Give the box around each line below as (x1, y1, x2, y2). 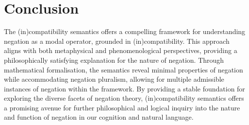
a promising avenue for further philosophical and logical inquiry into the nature (4, 102, 240, 112)
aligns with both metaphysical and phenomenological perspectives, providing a (4, 45, 237, 55)
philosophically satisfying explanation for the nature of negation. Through (4, 54, 224, 65)
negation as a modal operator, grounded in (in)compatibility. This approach (4, 36, 230, 46)
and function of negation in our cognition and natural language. (4, 112, 194, 122)
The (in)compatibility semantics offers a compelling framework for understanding (4, 26, 246, 36)
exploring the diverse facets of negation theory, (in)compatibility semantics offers (4, 93, 244, 103)
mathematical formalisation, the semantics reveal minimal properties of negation (4, 64, 243, 74)
